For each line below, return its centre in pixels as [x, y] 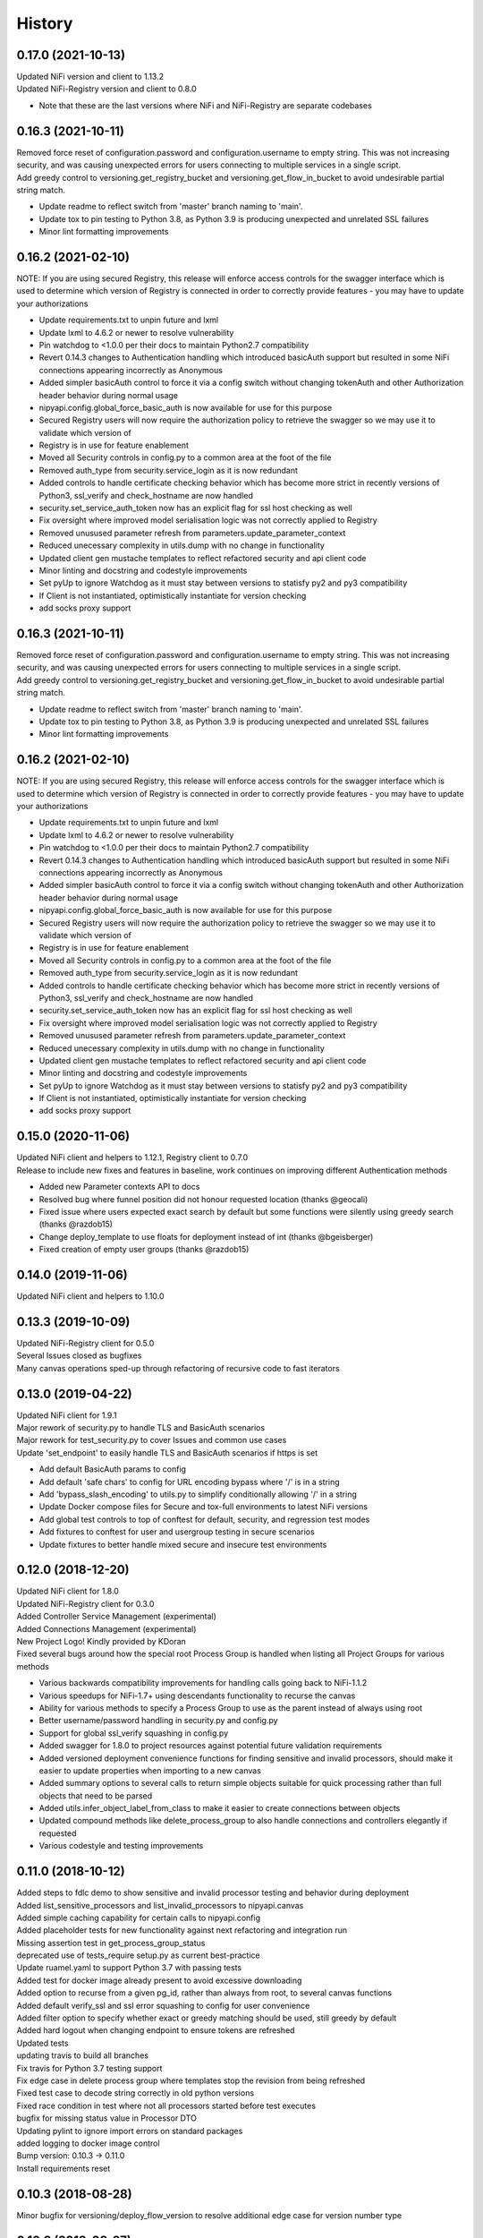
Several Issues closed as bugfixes [79, 1355]
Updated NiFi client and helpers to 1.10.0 [90, 1296]
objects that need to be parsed [96, 1796]
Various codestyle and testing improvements [121, 1846]
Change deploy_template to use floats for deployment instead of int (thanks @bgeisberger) [206, 1236]
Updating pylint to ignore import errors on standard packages [130, 2131]
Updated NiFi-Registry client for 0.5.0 [85, 1343]
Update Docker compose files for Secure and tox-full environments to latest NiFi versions [203, 1507]
